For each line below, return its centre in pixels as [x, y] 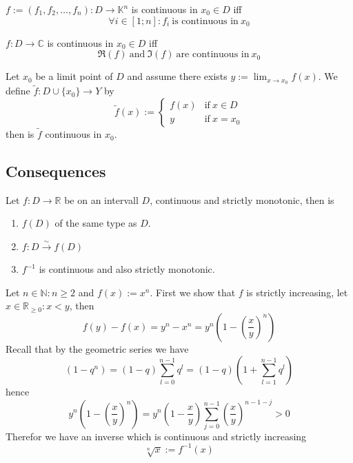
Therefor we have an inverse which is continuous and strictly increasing [156, 436]
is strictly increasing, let [297, 292]
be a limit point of [74, 76]
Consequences [56, 171]
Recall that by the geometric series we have [97, 348]
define [18, 91]
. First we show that [193, 292]
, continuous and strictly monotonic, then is [242, 199]
